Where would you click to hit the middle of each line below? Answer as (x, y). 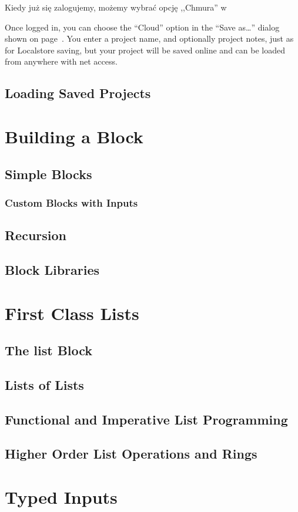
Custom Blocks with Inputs (71, 202)
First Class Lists (72, 313)
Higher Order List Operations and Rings (131, 454)
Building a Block (74, 136)
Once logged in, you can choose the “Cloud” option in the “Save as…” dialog (142, 27)
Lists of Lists (44, 384)
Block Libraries (52, 269)
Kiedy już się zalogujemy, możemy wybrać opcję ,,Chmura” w (116, 7)
